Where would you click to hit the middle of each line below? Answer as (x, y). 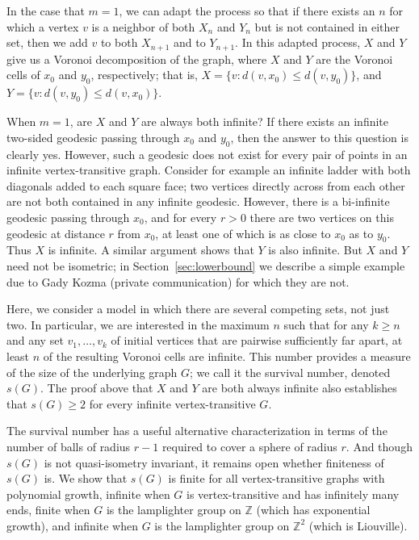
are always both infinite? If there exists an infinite (265, 121)
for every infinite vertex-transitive (172, 403)
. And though (379, 446)
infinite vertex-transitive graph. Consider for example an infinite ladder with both (209, 170)
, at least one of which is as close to (243, 233)
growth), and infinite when (73, 525)
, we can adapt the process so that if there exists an (247, 10)
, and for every (180, 217)
